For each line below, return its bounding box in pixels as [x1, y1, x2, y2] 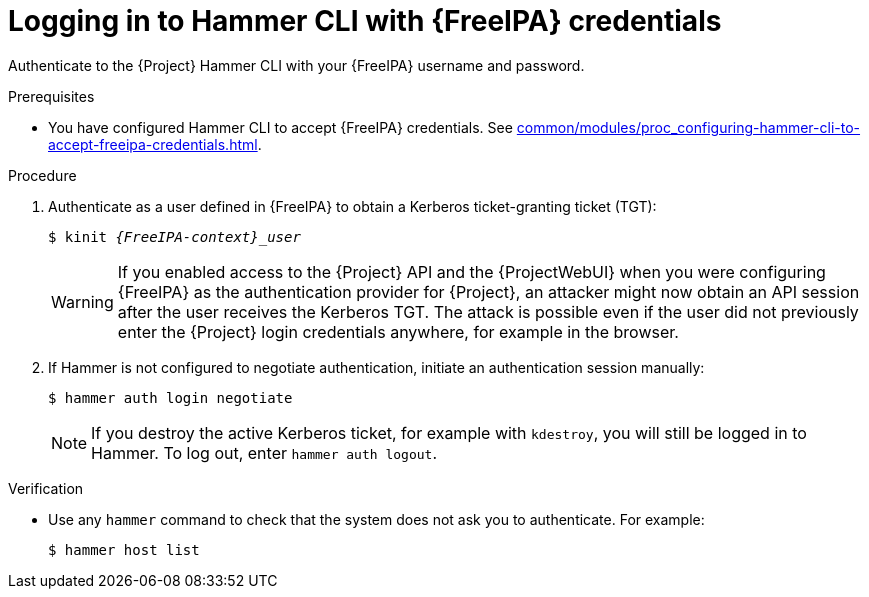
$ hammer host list [48, 541, 200, 558]
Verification [8, 479, 84, 497]
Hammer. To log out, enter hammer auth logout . [91, 442, 437, 463]
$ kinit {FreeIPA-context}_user [48, 228, 301, 245]
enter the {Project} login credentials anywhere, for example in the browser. [117, 321, 679, 342]
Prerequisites [8, 87, 95, 105]
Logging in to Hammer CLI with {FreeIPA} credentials [8, 4, 722, 38]
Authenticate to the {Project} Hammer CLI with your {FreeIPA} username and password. [8, 56, 585, 74]
